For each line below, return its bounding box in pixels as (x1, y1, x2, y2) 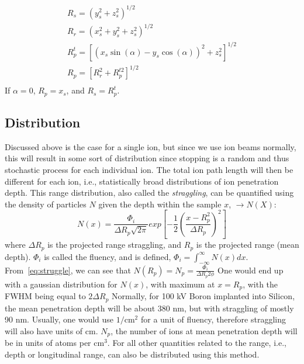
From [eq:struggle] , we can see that (5, 264, 131, 276)
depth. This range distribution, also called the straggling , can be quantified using (5, 186, 294, 199)
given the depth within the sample (98, 197, 222, 210)
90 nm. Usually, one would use (5, 313, 114, 325)
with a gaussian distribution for (5, 278, 118, 290)
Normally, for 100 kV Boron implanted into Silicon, (112, 290, 295, 302)
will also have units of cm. (5, 324, 98, 337)
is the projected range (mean (196, 238, 299, 251)
